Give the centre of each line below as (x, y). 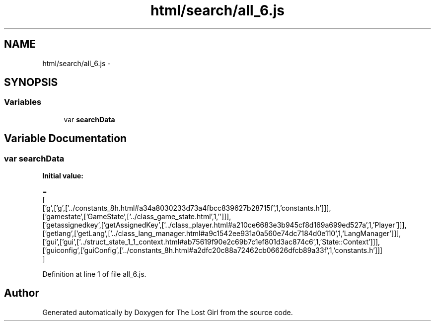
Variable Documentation (66, 139)
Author (22, 293)
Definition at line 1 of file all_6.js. (94, 274)
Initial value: (63, 176)
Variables (23, 102)
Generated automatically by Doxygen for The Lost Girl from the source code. (168, 312)
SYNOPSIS (31, 82)
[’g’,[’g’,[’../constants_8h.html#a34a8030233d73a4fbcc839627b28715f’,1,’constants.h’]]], (187, 208)
